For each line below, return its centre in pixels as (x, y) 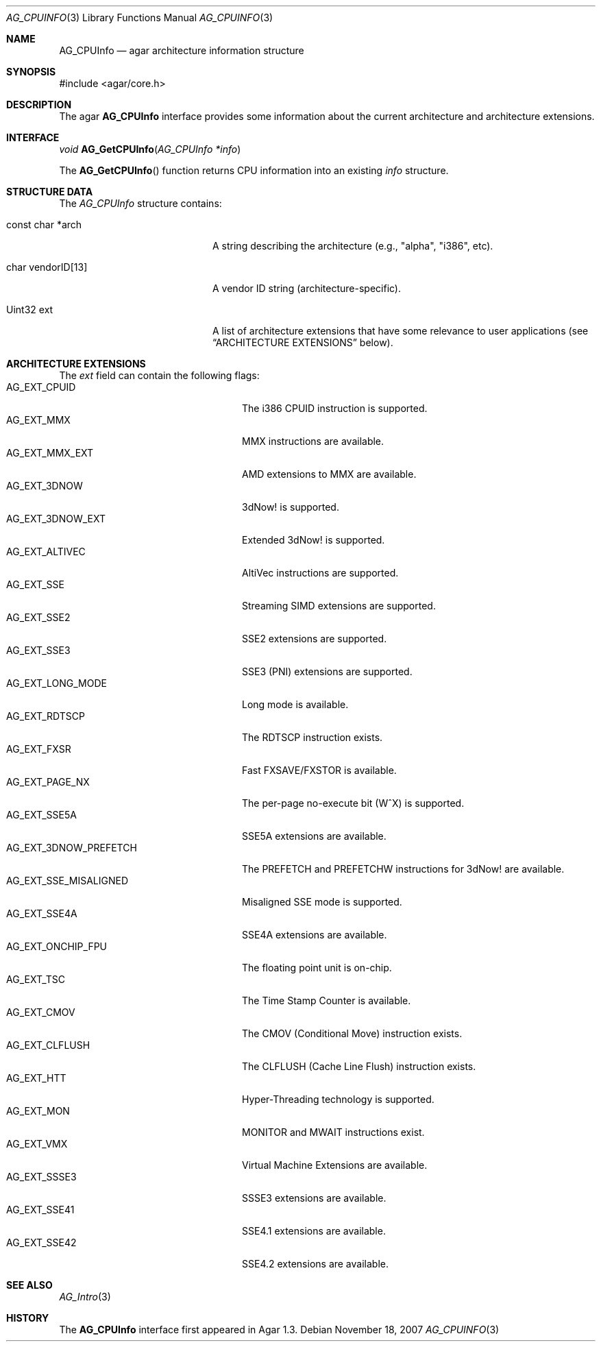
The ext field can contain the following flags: (159, 375)
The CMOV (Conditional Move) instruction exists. (352, 1033)
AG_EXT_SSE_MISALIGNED (67, 881)
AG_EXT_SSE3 (38, 650)
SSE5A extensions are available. (314, 836)
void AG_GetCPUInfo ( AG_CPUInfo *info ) (150, 149)
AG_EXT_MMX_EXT (50, 453)
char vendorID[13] (47, 267)
